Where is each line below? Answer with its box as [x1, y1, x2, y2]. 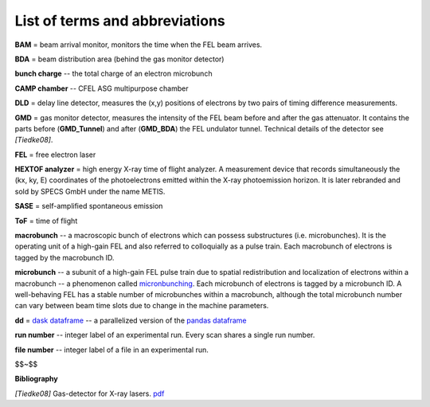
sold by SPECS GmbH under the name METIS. [14, 186, 166, 196]
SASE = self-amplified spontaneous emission [14, 202, 163, 211]
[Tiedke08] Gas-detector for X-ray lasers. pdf [14, 389, 165, 398]
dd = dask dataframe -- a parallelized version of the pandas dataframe [14, 315, 247, 325]
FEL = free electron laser [14, 150, 96, 159]
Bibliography [14, 374, 59, 384]
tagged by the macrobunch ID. [14, 252, 115, 262]
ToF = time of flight [14, 216, 78, 225]
